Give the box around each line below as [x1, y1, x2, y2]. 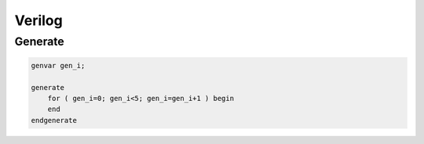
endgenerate [31, 116, 78, 124]
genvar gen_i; [31, 61, 86, 70]
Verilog [14, 12, 63, 29]
